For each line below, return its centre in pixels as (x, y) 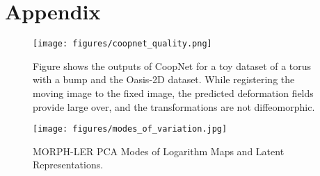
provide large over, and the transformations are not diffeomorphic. (174, 106)
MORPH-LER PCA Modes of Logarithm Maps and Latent (159, 151)
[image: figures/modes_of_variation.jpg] (130, 129)
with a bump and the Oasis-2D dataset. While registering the (164, 79)
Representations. (68, 165)
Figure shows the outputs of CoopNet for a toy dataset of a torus (172, 65)
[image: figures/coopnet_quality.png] (122, 44)
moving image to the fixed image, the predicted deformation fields (173, 93)
